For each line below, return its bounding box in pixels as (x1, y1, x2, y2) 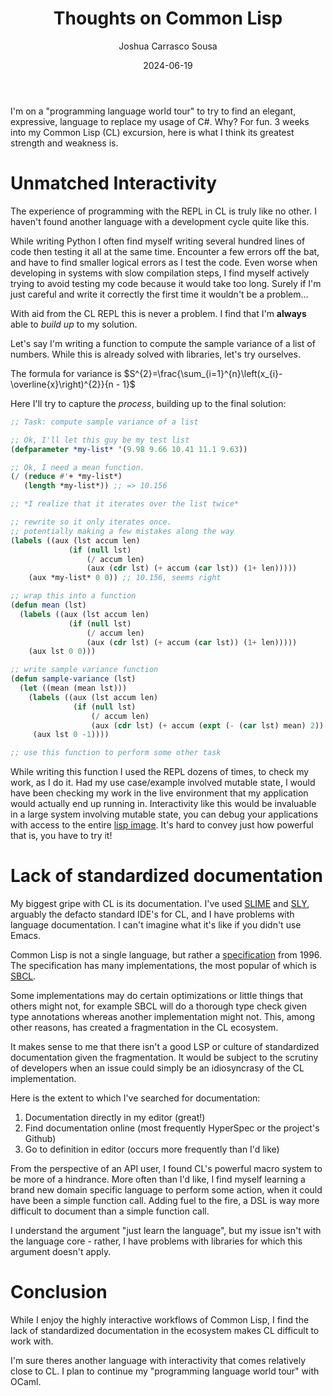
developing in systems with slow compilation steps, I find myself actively (10, 267, 310, 279)
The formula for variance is (10, 367, 122, 379)
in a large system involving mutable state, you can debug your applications (10, 808, 319, 821)
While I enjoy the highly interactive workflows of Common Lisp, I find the (10, 1314, 310, 1326)
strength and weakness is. (10, 137, 119, 149)
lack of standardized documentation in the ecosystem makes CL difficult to (10, 1325, 320, 1336)
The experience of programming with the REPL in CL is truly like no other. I (10, 205, 317, 217)
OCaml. (10, 1376, 42, 1387)
